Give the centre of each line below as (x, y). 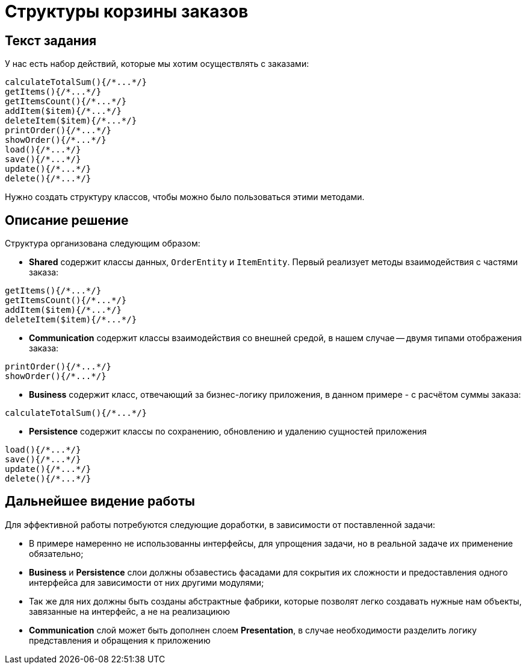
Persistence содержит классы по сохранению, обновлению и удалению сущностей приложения (228, 432)
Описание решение (67, 220)
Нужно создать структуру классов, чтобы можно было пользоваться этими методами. (185, 197)
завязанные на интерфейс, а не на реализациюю (129, 611)
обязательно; (56, 553)
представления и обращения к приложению (120, 640)
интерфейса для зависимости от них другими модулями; (147, 582)
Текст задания (51, 40)
